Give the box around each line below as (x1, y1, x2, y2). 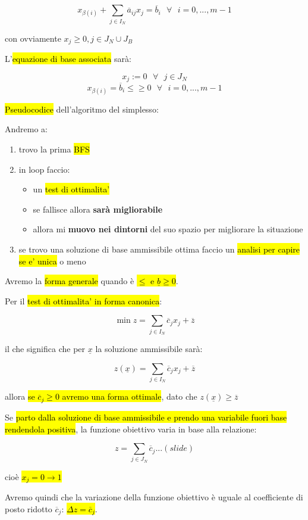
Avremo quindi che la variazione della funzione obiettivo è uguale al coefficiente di (5, 491, 303, 503)
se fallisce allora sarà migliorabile (33, 203, 163, 215)
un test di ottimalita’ (33, 183, 110, 195)
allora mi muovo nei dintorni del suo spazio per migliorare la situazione (33, 223, 303, 235)
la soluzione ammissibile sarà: (95, 342, 203, 355)
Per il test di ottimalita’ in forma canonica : (5, 294, 162, 307)
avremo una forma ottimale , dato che (62, 390, 197, 403)
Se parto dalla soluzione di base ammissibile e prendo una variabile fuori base (5, 410, 287, 423)
